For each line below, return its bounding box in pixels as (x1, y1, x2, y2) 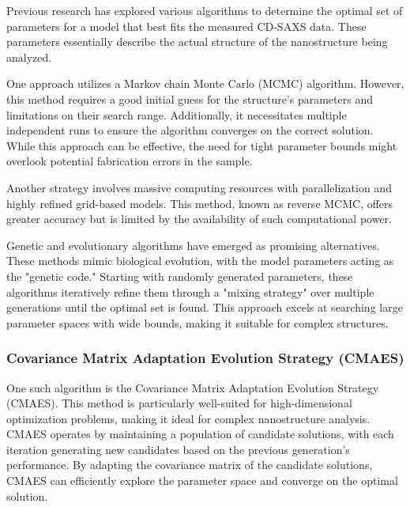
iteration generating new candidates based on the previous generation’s (6, 441, 350, 457)
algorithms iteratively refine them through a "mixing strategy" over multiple (6, 283, 374, 300)
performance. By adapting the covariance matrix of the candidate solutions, (6, 456, 373, 473)
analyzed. (6, 48, 52, 65)
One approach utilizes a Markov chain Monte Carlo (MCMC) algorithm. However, (6, 75, 404, 92)
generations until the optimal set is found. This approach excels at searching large (6, 299, 403, 316)
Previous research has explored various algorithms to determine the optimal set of (6, 2, 403, 18)
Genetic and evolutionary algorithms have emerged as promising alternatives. (6, 236, 380, 253)
